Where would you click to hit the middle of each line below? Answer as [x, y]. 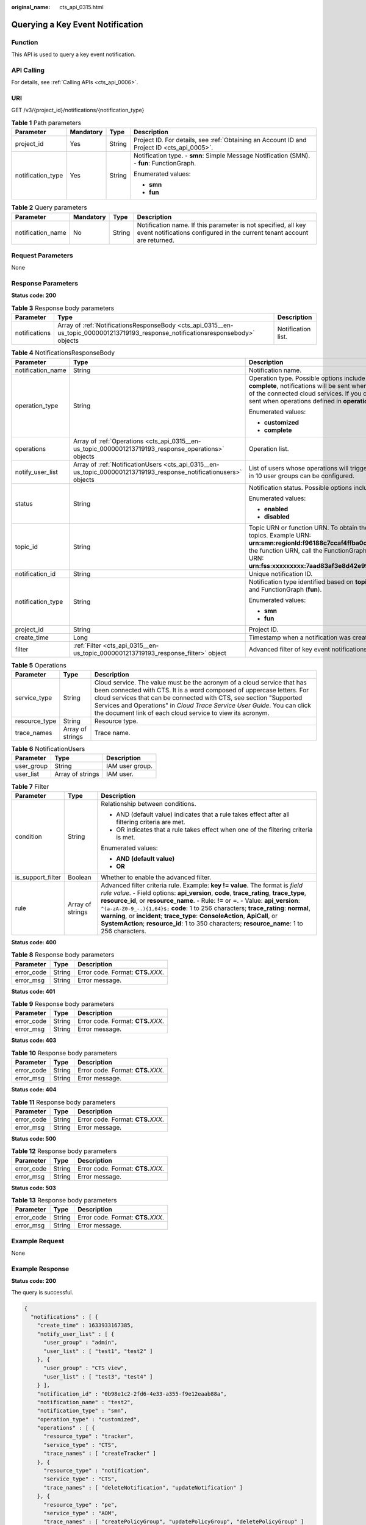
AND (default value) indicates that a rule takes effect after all [203, 814]
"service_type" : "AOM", [81, 1513]
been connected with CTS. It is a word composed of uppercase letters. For [202, 690]
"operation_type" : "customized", [88, 1419]
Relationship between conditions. [149, 803]
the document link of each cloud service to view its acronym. [182, 712]
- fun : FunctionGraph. [165, 163]
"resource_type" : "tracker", [89, 1436]
